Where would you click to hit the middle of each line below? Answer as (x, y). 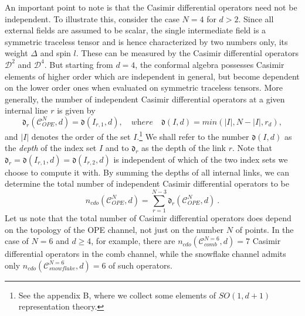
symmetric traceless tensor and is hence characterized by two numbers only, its (146, 41)
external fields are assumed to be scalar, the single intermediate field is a (135, 30)
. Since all (256, 18)
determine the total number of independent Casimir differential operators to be (147, 183)
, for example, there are (133, 241)
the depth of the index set (51, 148)
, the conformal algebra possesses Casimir (210, 64)
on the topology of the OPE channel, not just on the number (114, 229)
